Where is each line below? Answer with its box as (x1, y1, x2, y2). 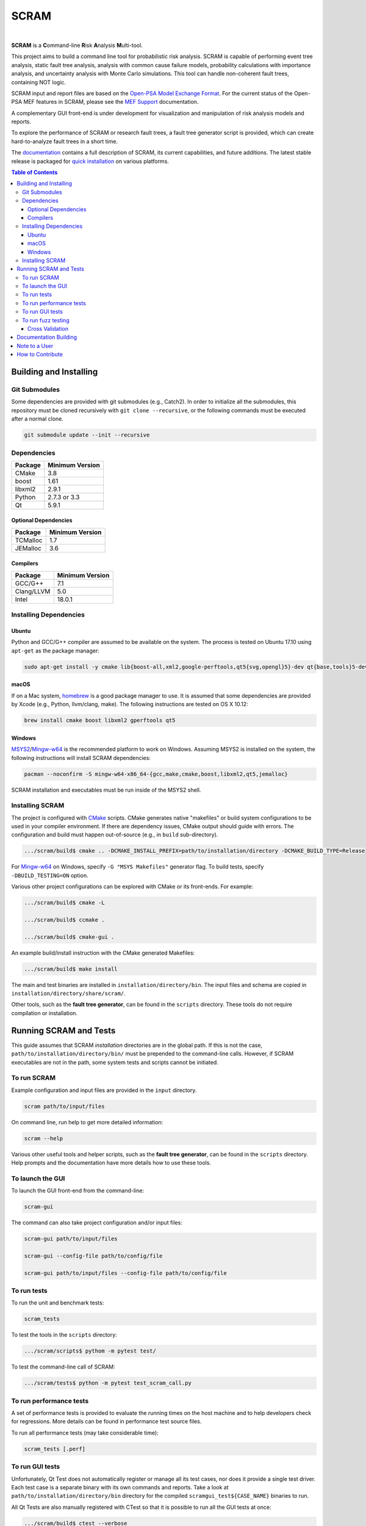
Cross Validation (27, 325, 69, 333)
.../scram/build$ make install (24, 965, 118, 972)
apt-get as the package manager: (11, 647, 100, 654)
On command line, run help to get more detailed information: (11, 1118, 163, 1126)
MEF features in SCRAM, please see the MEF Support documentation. (23, 98, 199, 106)
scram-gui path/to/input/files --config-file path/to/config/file (24, 1270, 227, 1276)
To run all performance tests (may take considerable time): (11, 1429, 159, 1436)
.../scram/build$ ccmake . (24, 916, 105, 923)
